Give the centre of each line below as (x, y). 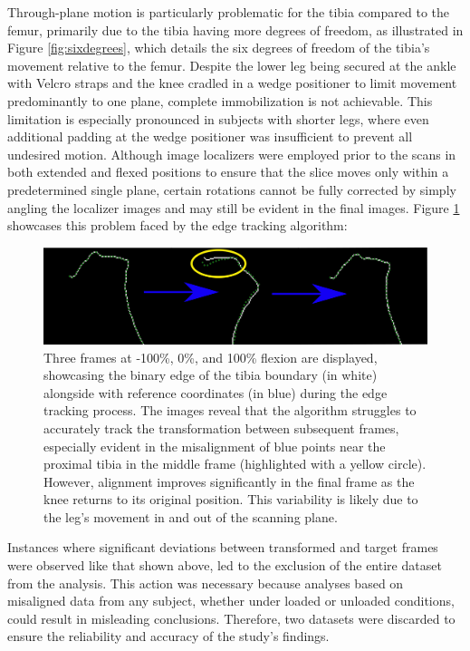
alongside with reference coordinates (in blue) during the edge (216, 392)
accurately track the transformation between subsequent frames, (221, 428)
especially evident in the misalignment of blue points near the (215, 446)
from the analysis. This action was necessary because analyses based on (206, 583)
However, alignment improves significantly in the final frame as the (229, 481)
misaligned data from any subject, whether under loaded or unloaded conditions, (231, 601)
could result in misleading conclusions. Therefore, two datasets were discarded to (231, 618)
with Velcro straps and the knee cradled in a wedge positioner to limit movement (232, 83)
